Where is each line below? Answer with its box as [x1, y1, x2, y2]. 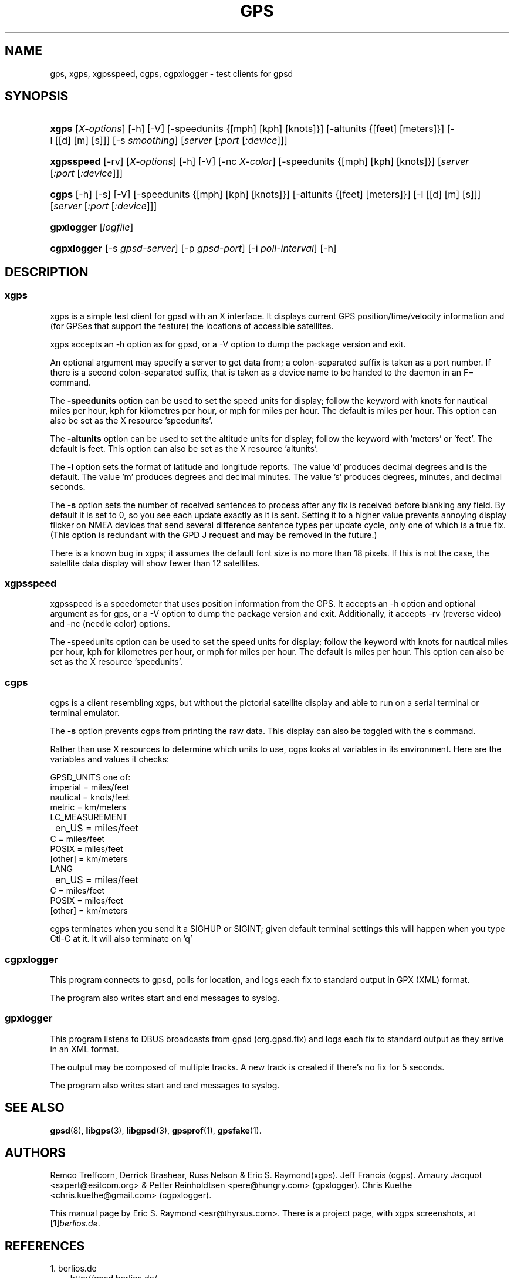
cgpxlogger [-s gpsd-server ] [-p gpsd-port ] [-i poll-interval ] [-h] [50, 242, 337, 255]
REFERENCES [5, 1238, 85, 1253]
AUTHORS [5, 1145, 66, 1160]
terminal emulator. [50, 708, 120, 718]
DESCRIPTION [5, 264, 89, 279]
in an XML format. [50, 1043, 119, 1054]
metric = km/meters [50, 802, 127, 813]
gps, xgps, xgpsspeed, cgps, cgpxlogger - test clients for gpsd [50, 68, 293, 79]
